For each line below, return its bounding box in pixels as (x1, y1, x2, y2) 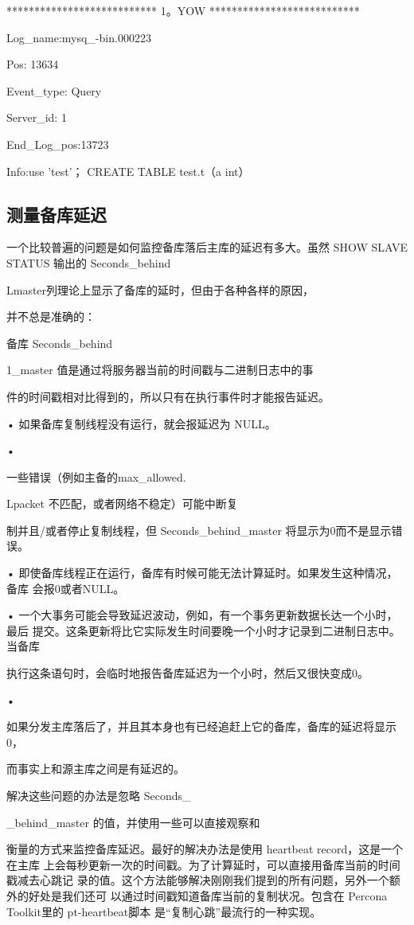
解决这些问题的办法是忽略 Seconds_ (6, 787, 191, 804)
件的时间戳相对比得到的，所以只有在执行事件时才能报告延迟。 (6, 388, 330, 404)
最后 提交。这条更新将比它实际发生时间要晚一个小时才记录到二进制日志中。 (6, 622, 400, 638)
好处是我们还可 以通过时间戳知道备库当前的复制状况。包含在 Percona (28, 887, 388, 904)
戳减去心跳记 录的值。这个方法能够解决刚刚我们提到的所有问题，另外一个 (6, 872, 389, 888)
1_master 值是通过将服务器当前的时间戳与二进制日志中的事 (6, 361, 314, 378)
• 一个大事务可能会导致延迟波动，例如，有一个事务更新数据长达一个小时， (6, 607, 398, 623)
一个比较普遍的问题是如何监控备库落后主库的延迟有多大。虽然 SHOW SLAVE (6, 239, 408, 256)
